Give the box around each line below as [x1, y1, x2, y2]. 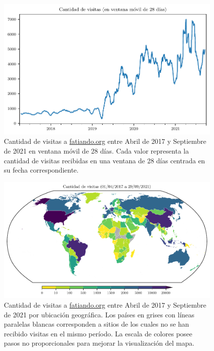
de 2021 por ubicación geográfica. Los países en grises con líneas [4, 309, 195, 319]
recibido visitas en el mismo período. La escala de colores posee [4, 328, 193, 338]
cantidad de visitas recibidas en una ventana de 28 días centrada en [4, 155, 205, 165]
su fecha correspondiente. [4, 165, 79, 175]
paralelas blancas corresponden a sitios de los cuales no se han [4, 319, 189, 329]
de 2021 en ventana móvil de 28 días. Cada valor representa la [4, 145, 189, 156]
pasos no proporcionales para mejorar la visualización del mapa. [4, 338, 195, 348]
